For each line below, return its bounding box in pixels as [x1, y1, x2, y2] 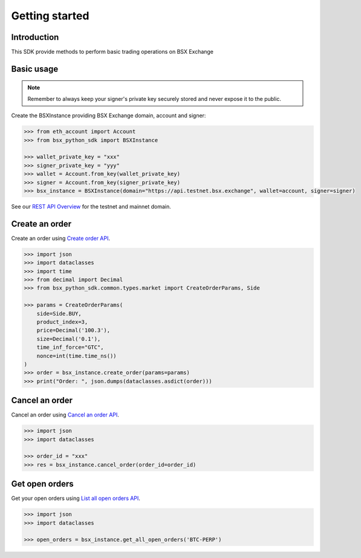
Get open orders [11, 479, 74, 489]
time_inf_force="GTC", [36, 344, 104, 351]
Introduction [11, 32, 59, 42]
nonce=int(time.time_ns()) [36, 352, 117, 359]
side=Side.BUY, [36, 310, 82, 317]
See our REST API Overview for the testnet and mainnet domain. [11, 203, 172, 210]
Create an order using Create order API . [11, 235, 111, 242]
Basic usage [11, 63, 59, 74]
